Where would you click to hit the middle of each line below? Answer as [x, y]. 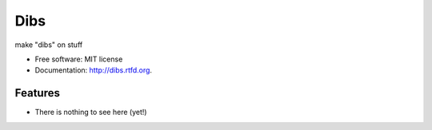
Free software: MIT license [79, 59]
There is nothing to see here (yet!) [91, 112]
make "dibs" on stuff [49, 45]
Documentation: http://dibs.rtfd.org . [93, 70]
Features [37, 93]
